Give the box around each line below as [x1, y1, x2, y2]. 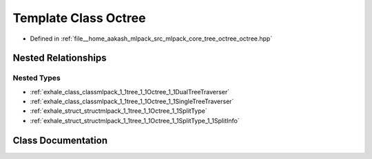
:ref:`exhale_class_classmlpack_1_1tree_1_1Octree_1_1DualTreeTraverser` [30, 87, 230, 96]
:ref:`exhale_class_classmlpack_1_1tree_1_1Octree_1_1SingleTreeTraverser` [30, 97, 234, 106]
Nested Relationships [12, 52, 107, 64]
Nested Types [12, 73, 61, 83]
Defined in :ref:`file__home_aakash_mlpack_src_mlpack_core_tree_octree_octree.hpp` [30, 34, 273, 43]
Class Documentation [12, 134, 108, 146]
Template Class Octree [12, 10, 146, 25]
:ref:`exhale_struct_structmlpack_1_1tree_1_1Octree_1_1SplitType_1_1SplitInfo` [30, 116, 240, 125]
